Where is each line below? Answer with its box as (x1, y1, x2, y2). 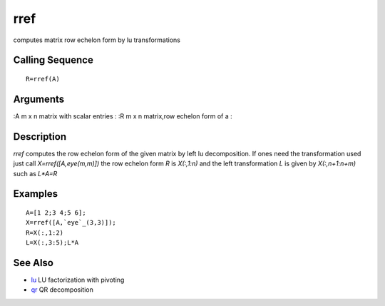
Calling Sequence (13, 54, 94, 66)
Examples (13, 188, 58, 200)
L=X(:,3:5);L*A (26, 239, 79, 247)
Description (13, 131, 67, 143)
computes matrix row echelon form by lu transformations (13, 36, 181, 44)
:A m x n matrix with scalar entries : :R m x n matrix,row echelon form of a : (13, 111, 232, 121)
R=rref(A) (26, 75, 60, 83)
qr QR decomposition (31, 285, 94, 294)
